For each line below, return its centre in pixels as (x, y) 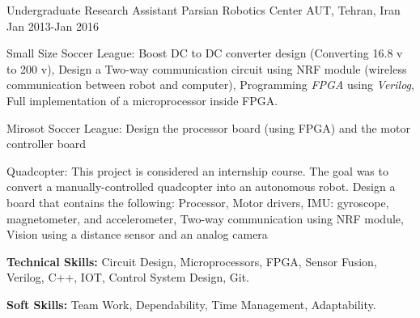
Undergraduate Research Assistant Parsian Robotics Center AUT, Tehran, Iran (204, 10)
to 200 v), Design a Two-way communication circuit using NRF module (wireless (207, 68)
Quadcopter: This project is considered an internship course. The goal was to (197, 170)
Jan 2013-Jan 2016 (53, 25)
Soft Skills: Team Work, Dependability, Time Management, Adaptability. (191, 304)
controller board (47, 144)
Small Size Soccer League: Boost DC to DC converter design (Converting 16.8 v (205, 53)
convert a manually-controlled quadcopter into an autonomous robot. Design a (201, 187)
